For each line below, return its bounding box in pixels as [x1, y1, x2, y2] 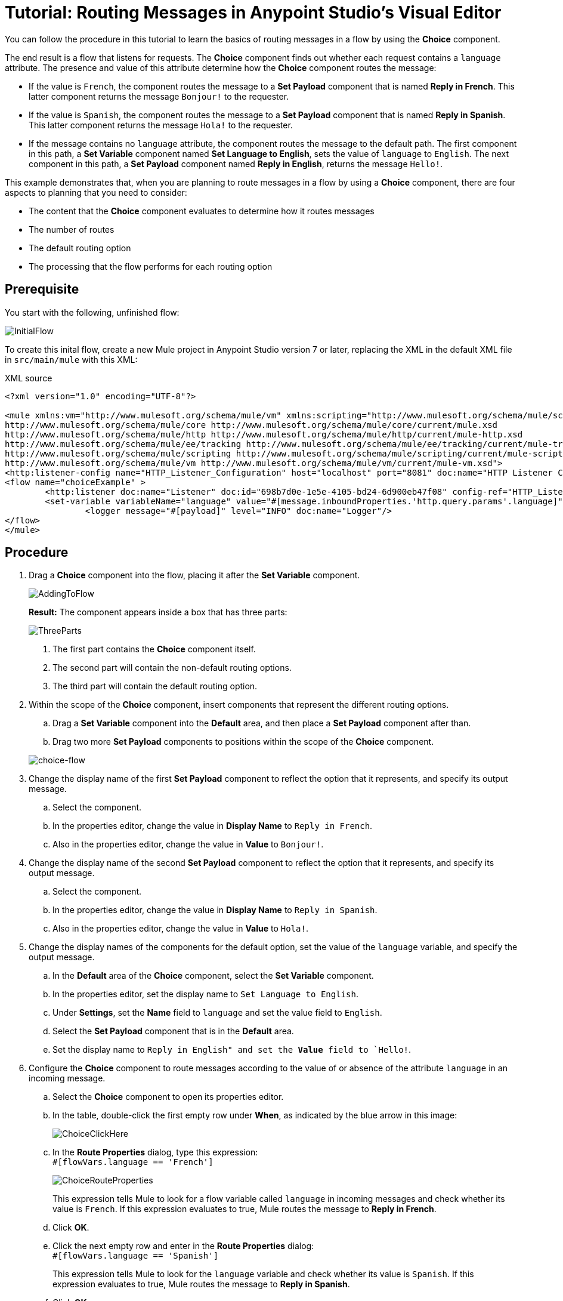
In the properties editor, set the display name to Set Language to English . [52, 989, 358, 1000]
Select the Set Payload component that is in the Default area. [52, 1026, 294, 1037]
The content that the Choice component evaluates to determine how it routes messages [29, 205, 375, 216]
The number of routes [29, 224, 115, 235]
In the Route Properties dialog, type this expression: [52, 1147, 258, 1158]
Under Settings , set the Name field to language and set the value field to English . [52, 1007, 382, 1018]
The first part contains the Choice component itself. [52, 644, 256, 655]
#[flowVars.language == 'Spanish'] [52, 1251, 219, 1261]
